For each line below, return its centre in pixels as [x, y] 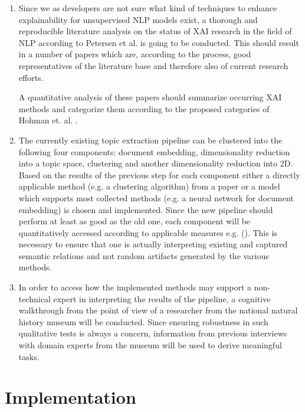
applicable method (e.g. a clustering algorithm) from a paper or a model [149, 186]
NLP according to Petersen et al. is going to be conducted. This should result [159, 42]
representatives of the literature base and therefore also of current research [153, 65]
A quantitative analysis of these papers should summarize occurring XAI [150, 97]
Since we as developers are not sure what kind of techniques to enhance [148, 8]
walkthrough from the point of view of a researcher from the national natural [158, 310]
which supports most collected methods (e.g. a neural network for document [156, 197]
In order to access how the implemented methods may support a [135, 287]
